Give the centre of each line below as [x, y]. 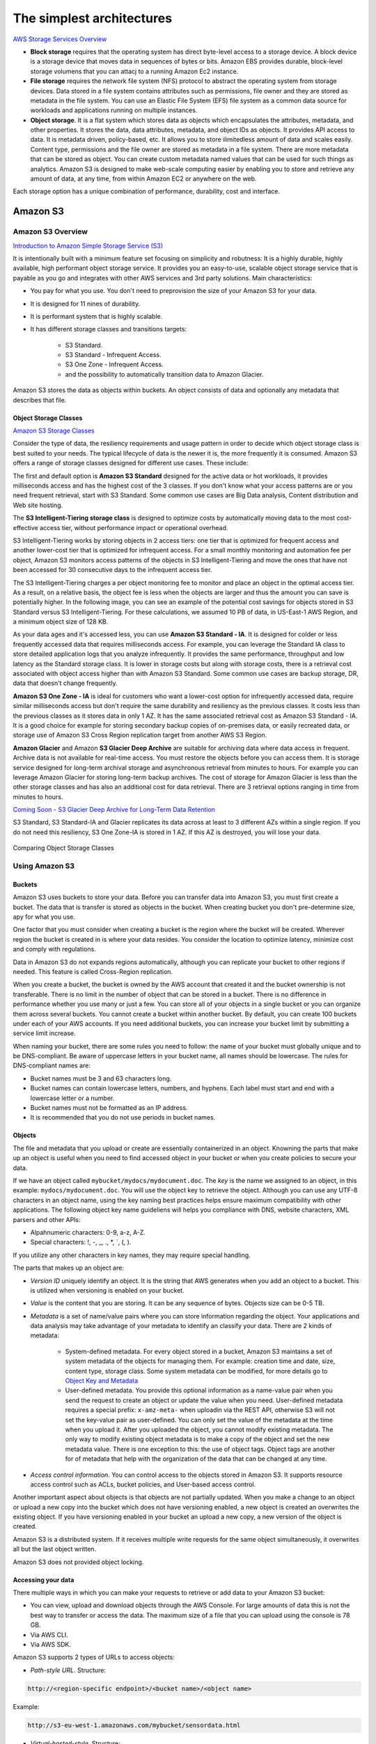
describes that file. [40, 400]
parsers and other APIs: [47, 1219]
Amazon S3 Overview [50, 232]
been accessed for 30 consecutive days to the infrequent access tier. [112, 570]
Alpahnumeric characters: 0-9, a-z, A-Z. [88, 1232]
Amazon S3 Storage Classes [54, 431]
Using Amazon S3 [44, 866]
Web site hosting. [38, 505]
